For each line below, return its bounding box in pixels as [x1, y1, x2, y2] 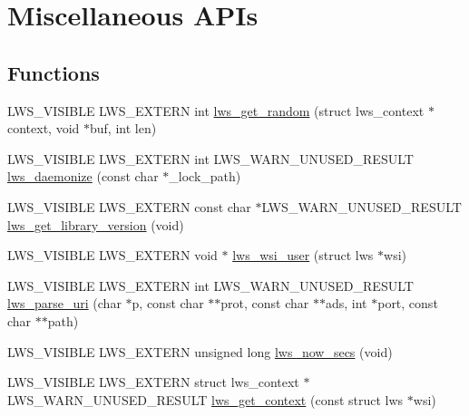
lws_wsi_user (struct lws [232, 246, 374, 265]
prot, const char [220, 294, 309, 313]
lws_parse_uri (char [7, 294, 122, 313]
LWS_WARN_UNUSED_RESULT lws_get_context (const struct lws [7, 390, 404, 409]
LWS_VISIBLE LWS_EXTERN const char [7, 197, 251, 216]
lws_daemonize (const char [7, 167, 159, 186]
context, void [7, 119, 80, 138]
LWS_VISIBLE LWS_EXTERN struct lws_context [7, 372, 299, 392]
